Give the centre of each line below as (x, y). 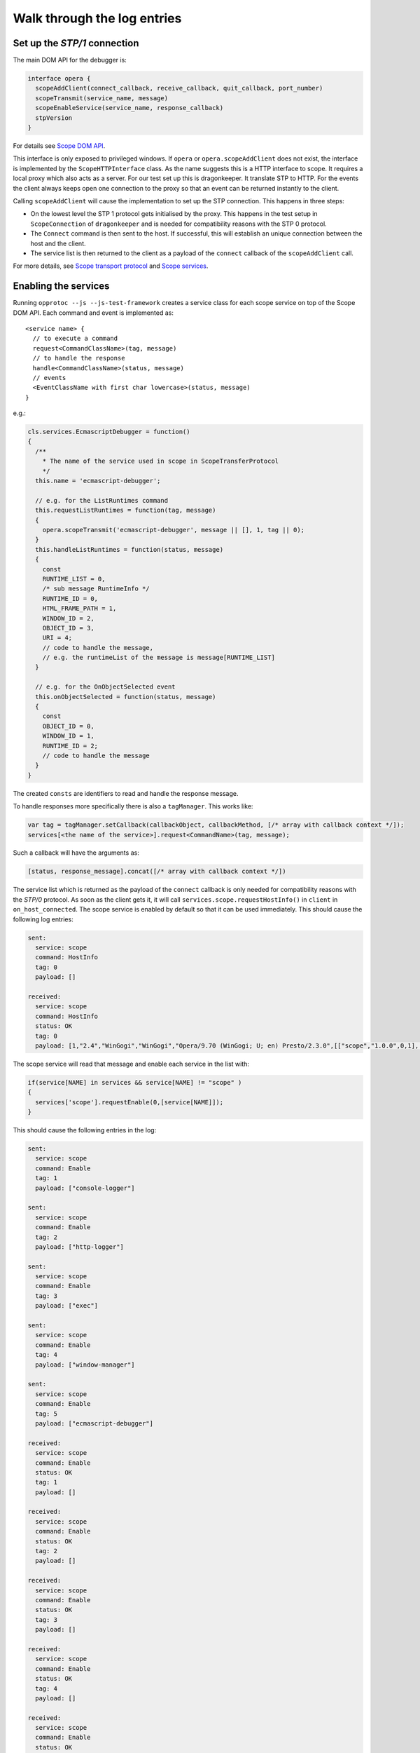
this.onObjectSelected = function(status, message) (126, 697)
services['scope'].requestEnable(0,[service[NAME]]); (129, 1102)
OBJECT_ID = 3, (68, 628)
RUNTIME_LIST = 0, (74, 579)
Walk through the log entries (97, 18)
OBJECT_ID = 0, (68, 726)
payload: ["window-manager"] (85, 1365)
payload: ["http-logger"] (79, 1247)
